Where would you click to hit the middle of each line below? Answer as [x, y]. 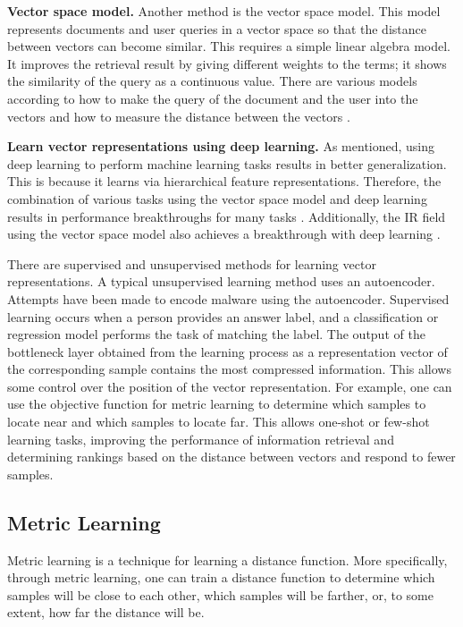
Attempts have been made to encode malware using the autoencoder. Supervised [228, 298]
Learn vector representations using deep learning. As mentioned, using [221, 146]
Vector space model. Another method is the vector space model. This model [224, 11]
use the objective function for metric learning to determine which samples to [217, 404]
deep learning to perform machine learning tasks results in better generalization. [227, 163]
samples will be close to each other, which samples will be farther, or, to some [220, 594]
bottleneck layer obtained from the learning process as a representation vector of [227, 351]
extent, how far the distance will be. [106, 612]
